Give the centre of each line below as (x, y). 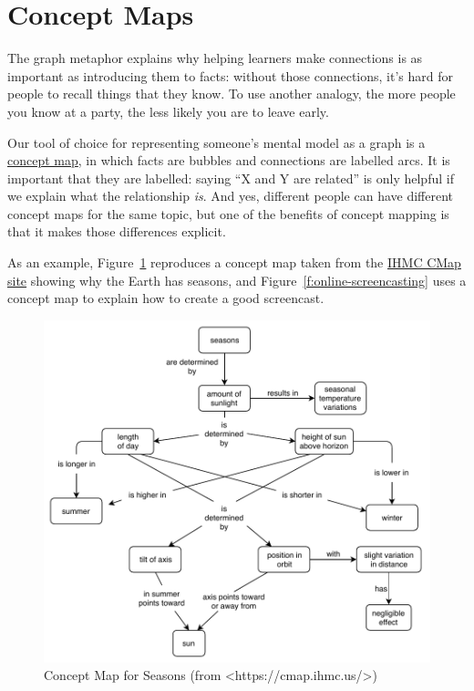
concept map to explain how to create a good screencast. (166, 298)
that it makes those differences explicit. (117, 231)
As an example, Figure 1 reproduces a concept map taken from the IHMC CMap (234, 262)
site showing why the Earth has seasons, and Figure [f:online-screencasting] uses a (237, 280)
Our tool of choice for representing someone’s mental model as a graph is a (216, 142)
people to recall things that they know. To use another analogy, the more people (232, 94)
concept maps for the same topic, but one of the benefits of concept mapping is (228, 213)
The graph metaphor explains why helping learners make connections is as (215, 58)
